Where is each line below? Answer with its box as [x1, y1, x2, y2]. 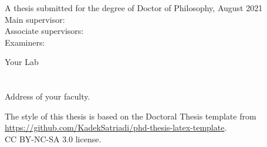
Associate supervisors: [5, 25, 84, 37]
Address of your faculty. [5, 90, 90, 102]
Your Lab [5, 56, 39, 68]
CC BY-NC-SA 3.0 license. [5, 132, 102, 145]
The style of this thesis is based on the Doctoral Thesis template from [5, 110, 256, 122]
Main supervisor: [5, 13, 65, 25]
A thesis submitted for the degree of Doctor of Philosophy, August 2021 [5, 2, 263, 13]
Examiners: [5, 36, 45, 48]
